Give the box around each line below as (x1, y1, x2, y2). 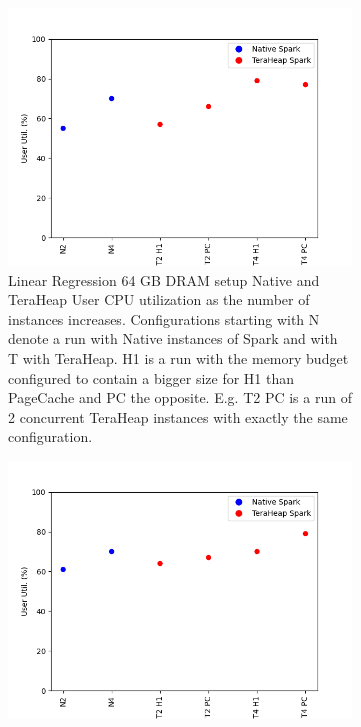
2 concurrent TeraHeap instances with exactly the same (8, 406, 348, 427)
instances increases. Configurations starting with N (8, 308, 320, 329)
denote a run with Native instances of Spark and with (8, 328, 338, 349)
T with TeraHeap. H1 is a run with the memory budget (8, 347, 349, 368)
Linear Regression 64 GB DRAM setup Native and (8, 269, 320, 290)
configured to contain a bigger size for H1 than (8, 367, 295, 388)
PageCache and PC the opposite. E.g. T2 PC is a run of (8, 387, 352, 408)
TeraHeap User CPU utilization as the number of (8, 289, 310, 310)
